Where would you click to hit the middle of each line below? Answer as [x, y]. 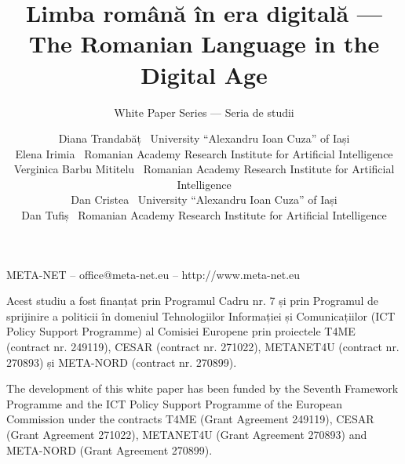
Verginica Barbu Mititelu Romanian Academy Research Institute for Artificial [204, 169]
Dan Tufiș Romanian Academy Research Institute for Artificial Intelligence [204, 215]
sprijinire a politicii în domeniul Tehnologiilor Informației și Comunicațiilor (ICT [201, 315]
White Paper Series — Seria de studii [204, 112]
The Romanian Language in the [204, 43]
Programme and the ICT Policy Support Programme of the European [175, 403]
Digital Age [204, 74]
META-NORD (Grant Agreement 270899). [109, 449]
